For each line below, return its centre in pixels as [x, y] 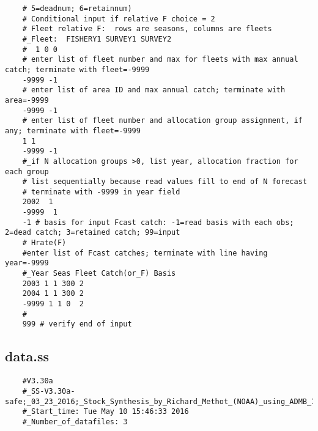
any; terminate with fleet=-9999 [73, 131]
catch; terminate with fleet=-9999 [77, 69]
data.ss [27, 356]
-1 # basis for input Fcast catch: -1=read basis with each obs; [158, 222]
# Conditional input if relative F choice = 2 [119, 19]
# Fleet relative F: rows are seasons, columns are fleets [147, 29]
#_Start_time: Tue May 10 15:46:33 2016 [105, 412]
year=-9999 [27, 263]
